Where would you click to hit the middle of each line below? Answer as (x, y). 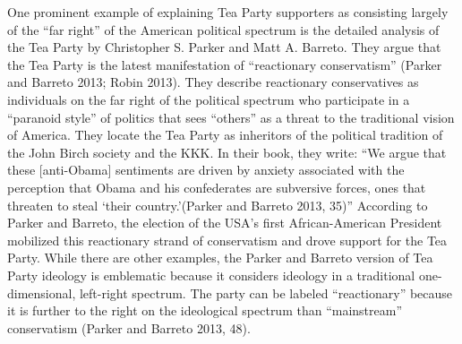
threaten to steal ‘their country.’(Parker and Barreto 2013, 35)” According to (218, 205)
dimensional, (42, 292)
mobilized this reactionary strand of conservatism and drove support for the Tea (227, 240)
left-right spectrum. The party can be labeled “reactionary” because (266, 292)
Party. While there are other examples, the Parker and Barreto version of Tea (220, 258)
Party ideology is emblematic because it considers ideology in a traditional (211, 275)
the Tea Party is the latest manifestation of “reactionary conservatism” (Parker (225, 64)
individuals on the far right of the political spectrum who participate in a (209, 99)
